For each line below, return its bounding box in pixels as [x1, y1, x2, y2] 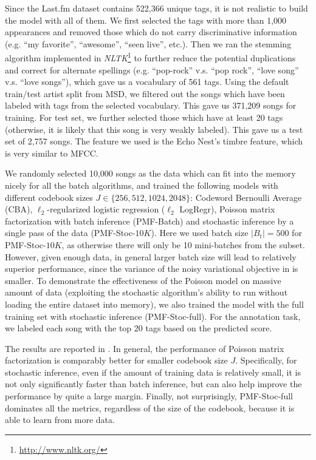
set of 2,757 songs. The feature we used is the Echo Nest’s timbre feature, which [5, 135, 303, 147]
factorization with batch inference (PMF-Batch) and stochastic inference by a [5, 214, 294, 227]
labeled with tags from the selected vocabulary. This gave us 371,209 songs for [5, 99, 297, 112]
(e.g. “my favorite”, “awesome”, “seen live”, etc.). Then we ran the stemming [5, 37, 292, 50]
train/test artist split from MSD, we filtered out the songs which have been [5, 87, 285, 100]
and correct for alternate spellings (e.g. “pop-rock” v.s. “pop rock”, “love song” [5, 63, 299, 76]
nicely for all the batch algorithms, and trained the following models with [5, 178, 278, 191]
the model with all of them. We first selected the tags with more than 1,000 [5, 13, 287, 26]
